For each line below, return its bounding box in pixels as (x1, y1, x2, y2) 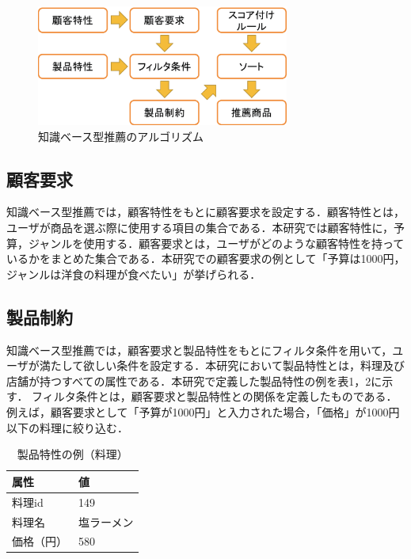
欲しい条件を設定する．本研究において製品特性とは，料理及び (83, 357, 405, 374)
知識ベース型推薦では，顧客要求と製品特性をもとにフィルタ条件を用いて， (6, 341, 393, 358)
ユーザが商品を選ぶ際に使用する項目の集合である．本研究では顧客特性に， (6, 219, 394, 236)
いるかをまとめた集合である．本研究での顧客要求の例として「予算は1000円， (6, 250, 405, 267)
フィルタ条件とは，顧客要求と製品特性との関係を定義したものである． (32, 388, 398, 405)
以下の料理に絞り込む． (6, 419, 128, 435)
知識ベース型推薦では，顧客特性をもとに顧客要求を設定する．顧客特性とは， (6, 203, 405, 220)
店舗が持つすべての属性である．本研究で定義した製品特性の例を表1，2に (6, 372, 382, 389)
